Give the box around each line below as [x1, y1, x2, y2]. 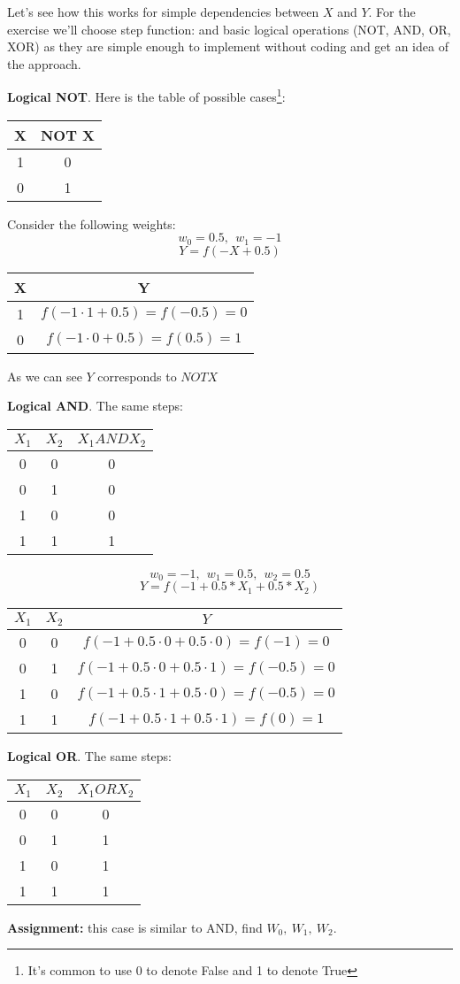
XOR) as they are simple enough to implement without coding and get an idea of [7, 37, 448, 56]
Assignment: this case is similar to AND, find [7, 918, 263, 936]
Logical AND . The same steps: [7, 396, 183, 415]
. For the [368, 3, 416, 20]
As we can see [7, 366, 82, 385]
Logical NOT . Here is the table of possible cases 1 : [7, 85, 286, 106]
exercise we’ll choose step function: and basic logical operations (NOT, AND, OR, [7, 19, 451, 38]
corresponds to [97, 366, 177, 385]
